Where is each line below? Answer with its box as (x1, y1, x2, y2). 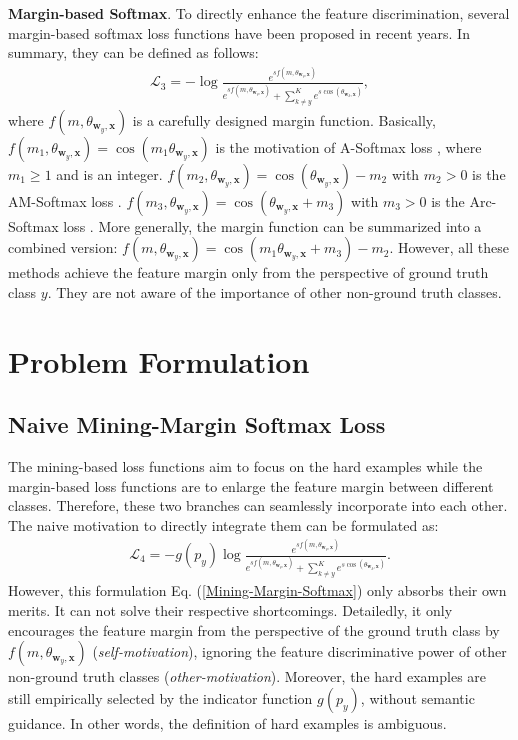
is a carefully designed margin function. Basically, (132, 109, 436, 130)
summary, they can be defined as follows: (8, 42, 259, 63)
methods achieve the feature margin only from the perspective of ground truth (8, 262, 489, 283)
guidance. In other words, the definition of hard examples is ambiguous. (8, 712, 447, 733)
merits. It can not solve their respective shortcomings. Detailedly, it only (8, 599, 453, 620)
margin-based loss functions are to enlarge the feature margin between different (8, 475, 494, 496)
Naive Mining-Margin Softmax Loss (8, 409, 386, 440)
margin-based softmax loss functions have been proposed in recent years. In (8, 22, 470, 43)
